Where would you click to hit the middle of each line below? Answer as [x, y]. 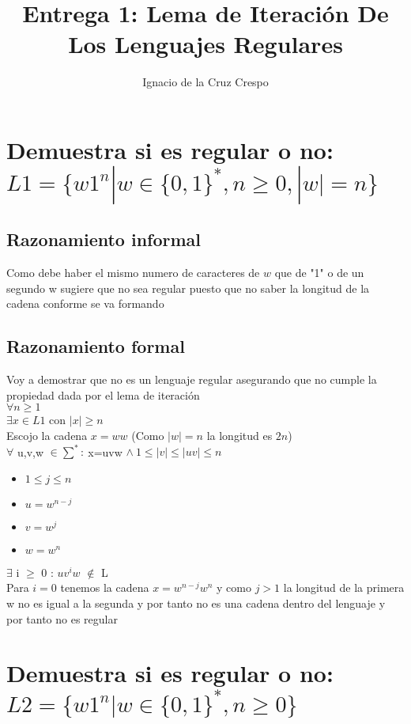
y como [234, 588]
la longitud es [239, 436]
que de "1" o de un [319, 273]
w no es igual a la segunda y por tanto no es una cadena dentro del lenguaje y [196, 603]
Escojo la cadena [47, 436]
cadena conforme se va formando [85, 303]
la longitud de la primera [344, 588]
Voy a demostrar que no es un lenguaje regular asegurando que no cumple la [192, 379]
